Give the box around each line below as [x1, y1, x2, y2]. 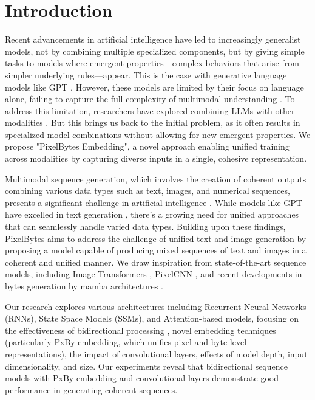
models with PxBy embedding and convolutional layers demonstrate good [5, 371, 279, 384]
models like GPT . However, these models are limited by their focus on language [5, 80, 304, 93]
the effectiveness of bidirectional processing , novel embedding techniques [5, 323, 276, 336]
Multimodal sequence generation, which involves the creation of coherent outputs [5, 172, 307, 185]
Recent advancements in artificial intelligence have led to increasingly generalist [5, 33, 301, 46]
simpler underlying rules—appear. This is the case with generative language [5, 68, 287, 81]
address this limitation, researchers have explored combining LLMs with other [5, 104, 295, 117]
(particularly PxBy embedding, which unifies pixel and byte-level [5, 336, 247, 348]
